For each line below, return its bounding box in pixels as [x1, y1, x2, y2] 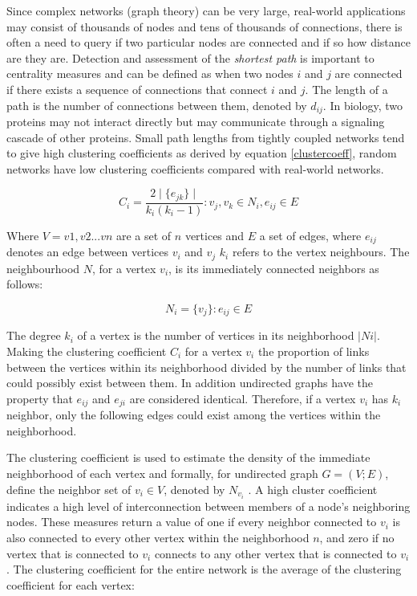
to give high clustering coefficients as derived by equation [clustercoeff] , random [6, 145, 397, 161]
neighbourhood [6, 259, 80, 276]
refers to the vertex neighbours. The [232, 243, 410, 260]
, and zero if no [319, 529, 395, 545]
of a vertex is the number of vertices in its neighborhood [77, 327, 354, 344]
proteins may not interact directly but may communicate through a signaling [6, 113, 385, 130]
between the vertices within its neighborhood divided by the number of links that [6, 358, 407, 375]
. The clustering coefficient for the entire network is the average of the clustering [6, 561, 402, 578]
